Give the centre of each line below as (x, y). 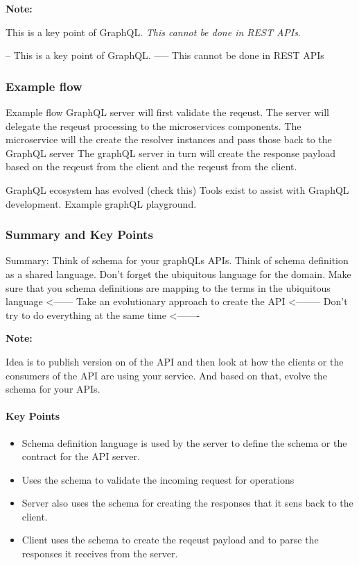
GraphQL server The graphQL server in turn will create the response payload (170, 153)
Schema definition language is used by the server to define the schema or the (184, 442)
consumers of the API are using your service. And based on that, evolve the (166, 375)
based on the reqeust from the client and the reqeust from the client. (151, 166)
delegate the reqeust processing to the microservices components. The (154, 125)
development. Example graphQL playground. (101, 203)
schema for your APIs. (53, 389)
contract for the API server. (81, 456)
